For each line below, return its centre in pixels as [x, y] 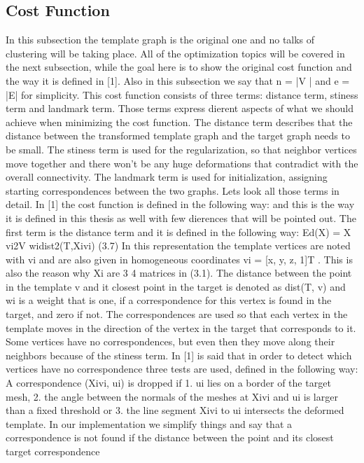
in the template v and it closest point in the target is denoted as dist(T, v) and [176, 286]
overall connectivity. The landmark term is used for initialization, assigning [167, 177]
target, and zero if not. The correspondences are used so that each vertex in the [177, 314]
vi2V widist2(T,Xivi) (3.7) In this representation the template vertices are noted [178, 246]
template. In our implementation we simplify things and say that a [149, 423]
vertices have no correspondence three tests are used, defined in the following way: [182, 369]
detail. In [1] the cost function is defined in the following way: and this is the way [180, 204]
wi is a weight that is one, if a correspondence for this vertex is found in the [169, 300]
